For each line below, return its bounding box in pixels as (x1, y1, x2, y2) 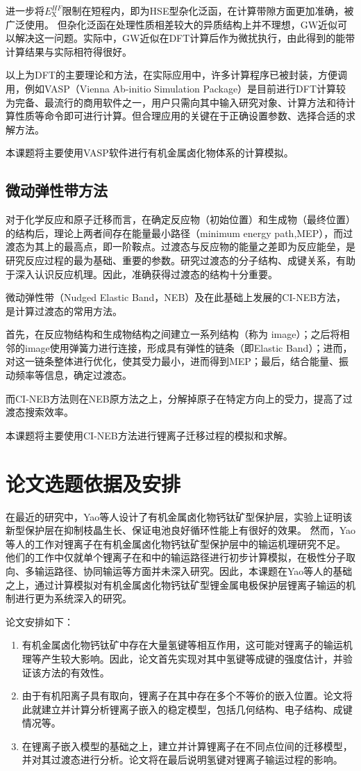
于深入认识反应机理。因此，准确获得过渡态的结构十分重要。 (6, 266, 278, 281)
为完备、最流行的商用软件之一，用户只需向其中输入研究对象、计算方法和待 (6, 95, 346, 109)
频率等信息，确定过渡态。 (15, 368, 132, 382)
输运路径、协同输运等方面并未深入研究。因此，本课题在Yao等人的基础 (34, 563, 353, 578)
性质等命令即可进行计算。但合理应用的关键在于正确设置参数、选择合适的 (15, 108, 346, 123)
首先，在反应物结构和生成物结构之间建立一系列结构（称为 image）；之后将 (6, 327, 340, 341)
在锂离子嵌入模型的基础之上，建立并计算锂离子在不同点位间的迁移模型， (22, 738, 353, 753)
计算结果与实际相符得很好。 (6, 44, 132, 58)
